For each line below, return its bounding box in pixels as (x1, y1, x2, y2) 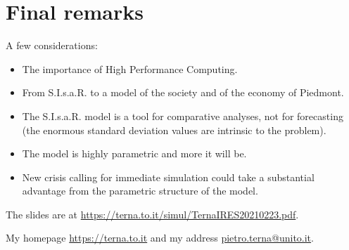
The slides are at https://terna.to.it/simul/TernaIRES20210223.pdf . (6, 206, 299, 221)
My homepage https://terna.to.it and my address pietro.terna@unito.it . (6, 230, 314, 245)
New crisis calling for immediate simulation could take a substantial (22, 169, 315, 184)
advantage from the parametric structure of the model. (22, 183, 258, 198)
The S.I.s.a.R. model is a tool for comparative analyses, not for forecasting (22, 108, 343, 123)
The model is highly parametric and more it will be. (22, 146, 247, 161)
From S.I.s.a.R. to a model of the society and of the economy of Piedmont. (22, 85, 344, 100)
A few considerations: (6, 38, 98, 53)
